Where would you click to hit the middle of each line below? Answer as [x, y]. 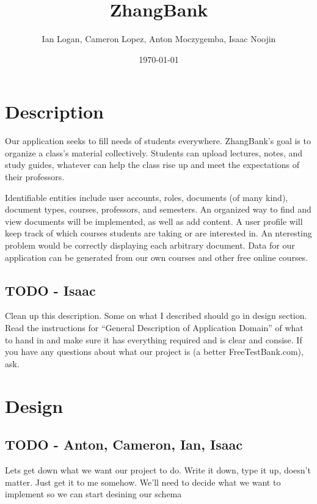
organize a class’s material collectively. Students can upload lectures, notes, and [154, 152]
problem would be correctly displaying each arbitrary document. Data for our [150, 245]
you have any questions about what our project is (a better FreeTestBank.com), [154, 352]
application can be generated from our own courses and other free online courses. [157, 257]
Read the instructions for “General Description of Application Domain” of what [154, 327]
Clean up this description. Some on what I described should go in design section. [156, 316]
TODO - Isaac [50, 290]
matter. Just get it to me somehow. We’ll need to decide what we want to [143, 482]
